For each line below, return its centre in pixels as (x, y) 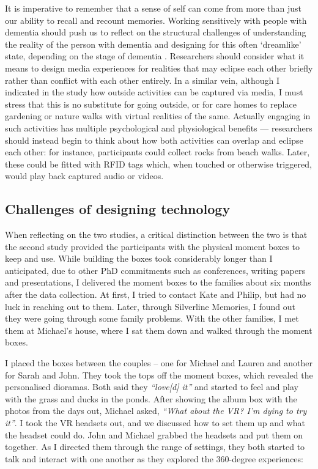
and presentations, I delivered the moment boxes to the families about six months (158, 282)
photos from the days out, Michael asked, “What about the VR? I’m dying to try (156, 411)
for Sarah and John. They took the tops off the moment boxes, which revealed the (159, 375)
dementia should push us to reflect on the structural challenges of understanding (156, 32)
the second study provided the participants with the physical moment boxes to (152, 246)
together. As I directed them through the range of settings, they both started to (155, 447)
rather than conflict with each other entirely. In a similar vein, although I (142, 80)
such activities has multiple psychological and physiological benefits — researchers (159, 127)
